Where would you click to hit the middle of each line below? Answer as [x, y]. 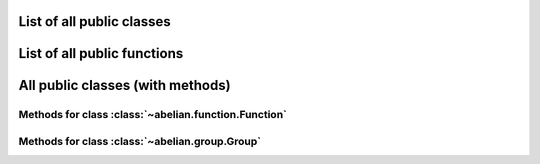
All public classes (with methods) [124, 85]
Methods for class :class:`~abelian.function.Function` [152, 115]
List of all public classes [95, 21]
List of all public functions [101, 53]
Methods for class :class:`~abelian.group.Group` [140, 141]
